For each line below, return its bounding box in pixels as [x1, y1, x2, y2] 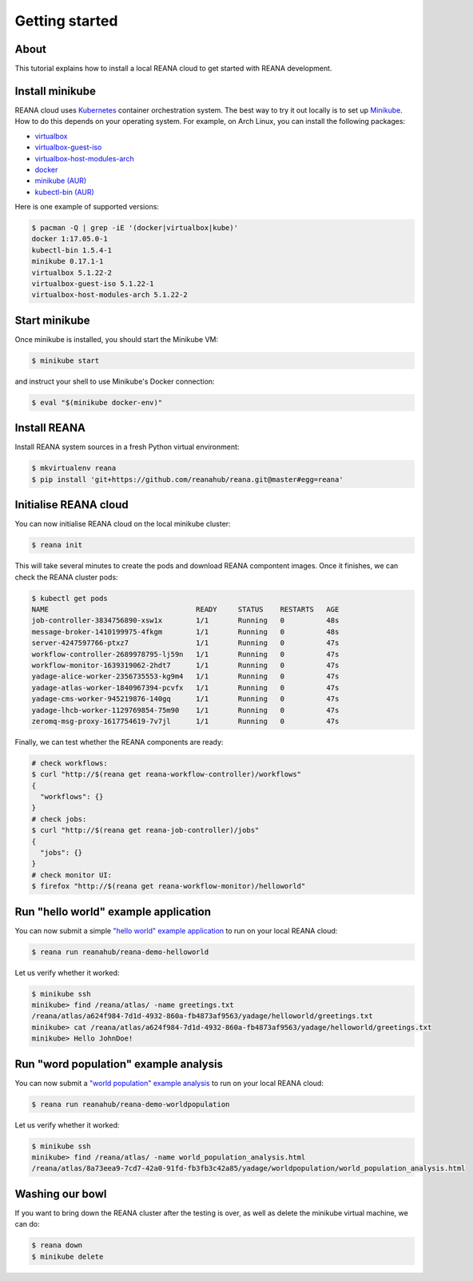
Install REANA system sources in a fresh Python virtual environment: [14, 442, 240, 452]
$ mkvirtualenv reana [31, 463, 117, 473]
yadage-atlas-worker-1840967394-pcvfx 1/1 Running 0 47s [31, 683, 340, 692]
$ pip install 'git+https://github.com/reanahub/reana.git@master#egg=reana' [31, 475, 344, 483]
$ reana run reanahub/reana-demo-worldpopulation [31, 1100, 230, 1108]
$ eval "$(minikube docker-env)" [31, 398, 163, 407]
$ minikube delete [31, 1251, 104, 1261]
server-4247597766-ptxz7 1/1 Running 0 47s [31, 639, 340, 647]
